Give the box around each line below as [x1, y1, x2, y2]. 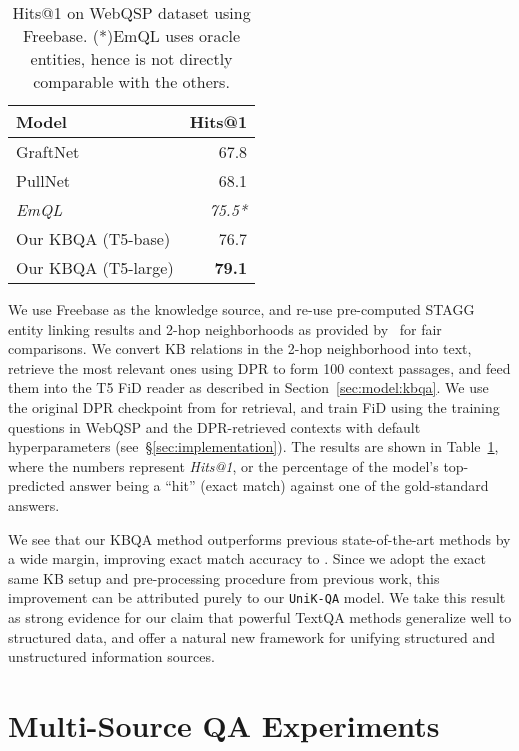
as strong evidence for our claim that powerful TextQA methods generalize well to [8, 606, 512, 627]
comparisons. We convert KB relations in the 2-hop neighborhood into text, [8, 338, 472, 359]
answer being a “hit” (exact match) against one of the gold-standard [69, 475, 489, 496]
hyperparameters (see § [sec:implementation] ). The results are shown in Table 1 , [8, 436, 499, 457]
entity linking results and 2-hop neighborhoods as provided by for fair [8, 318, 442, 339]
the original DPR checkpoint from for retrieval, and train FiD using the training [8, 396, 500, 417]
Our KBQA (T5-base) [16, 227, 171, 250]
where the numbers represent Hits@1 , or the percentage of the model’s [8, 455, 439, 476]
